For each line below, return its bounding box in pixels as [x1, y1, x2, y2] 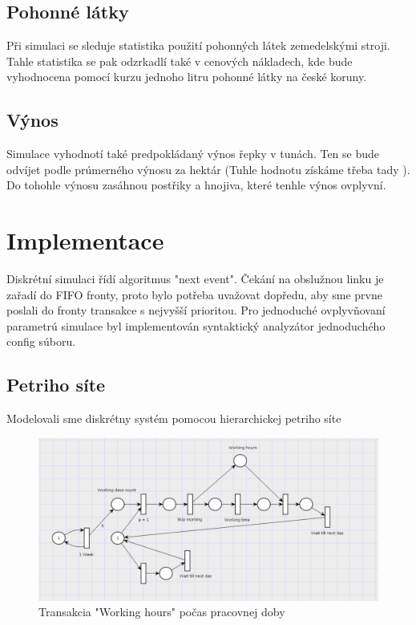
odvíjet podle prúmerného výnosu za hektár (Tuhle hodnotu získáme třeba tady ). [6, 160, 410, 177]
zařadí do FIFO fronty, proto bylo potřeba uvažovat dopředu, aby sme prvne [6, 286, 382, 302]
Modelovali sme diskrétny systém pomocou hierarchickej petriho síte [6, 410, 341, 427]
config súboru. [6, 333, 76, 350]
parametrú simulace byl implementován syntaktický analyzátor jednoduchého [6, 317, 386, 334]
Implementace [6, 224, 164, 257]
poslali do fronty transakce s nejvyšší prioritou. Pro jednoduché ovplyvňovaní [6, 302, 386, 319]
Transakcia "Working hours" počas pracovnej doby [38, 603, 285, 620]
